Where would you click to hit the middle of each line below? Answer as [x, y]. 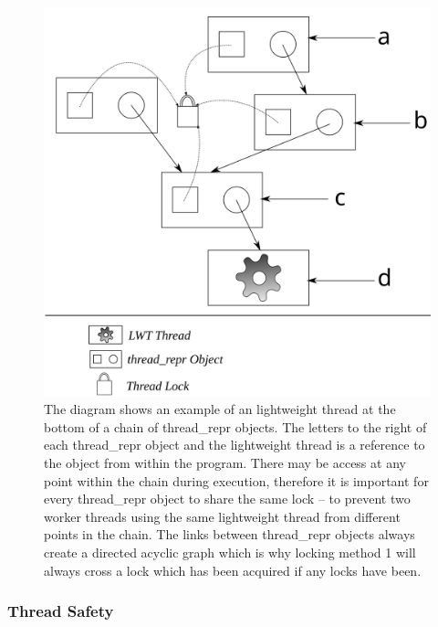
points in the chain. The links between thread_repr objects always [229, 534]
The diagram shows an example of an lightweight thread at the [220, 409]
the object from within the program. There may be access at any [225, 463]
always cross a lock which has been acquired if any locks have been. [233, 570]
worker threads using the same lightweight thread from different [222, 516]
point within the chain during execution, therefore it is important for [236, 480]
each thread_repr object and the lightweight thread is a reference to [235, 445]
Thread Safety [61, 611]
